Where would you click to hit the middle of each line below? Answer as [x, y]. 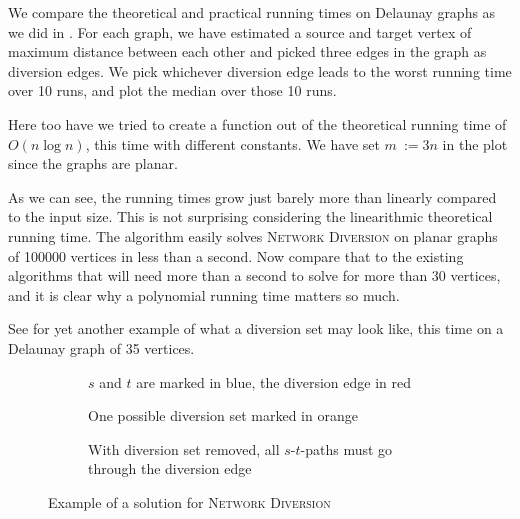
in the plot [475, 143]
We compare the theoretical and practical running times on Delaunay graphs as [252, 12]
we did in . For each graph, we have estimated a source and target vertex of [240, 31]
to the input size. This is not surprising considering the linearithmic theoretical [250, 216]
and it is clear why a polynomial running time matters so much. [204, 294]
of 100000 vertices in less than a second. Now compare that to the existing [236, 255]
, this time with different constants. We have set [232, 143]
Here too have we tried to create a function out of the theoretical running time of [257, 123]
